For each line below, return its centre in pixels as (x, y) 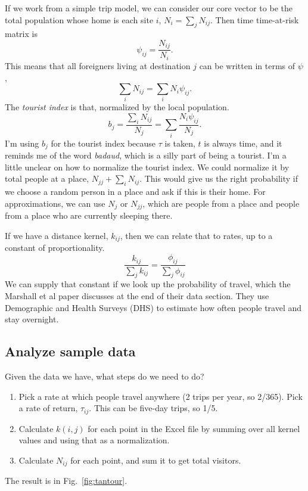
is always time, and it (243, 143)
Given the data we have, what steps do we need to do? (105, 376)
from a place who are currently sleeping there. (89, 215)
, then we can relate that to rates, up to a (196, 235)
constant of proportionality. (55, 248)
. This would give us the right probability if (219, 178)
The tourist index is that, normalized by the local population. (117, 107)
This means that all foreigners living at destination (98, 65)
